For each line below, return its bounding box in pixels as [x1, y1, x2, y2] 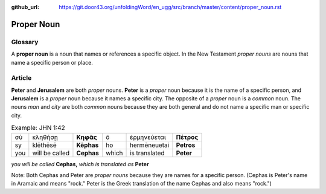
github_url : [11, 4, 39, 10]
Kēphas [76, 141, 99, 149]
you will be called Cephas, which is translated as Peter [11, 160, 149, 167]
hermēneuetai [130, 141, 170, 149]
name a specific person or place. [11, 59, 93, 66]
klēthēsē [32, 141, 57, 149]
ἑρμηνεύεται [130, 133, 166, 141]
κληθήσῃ [32, 133, 59, 141]
